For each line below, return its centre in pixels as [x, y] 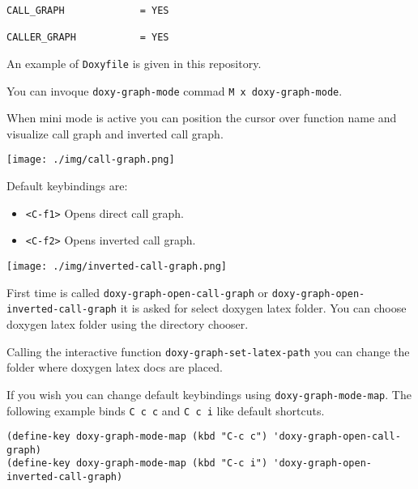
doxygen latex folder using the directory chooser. [128, 324]
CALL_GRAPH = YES [88, 11]
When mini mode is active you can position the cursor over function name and [202, 118]
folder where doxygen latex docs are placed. [115, 367]
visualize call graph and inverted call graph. [115, 133]
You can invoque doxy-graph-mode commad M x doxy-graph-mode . [175, 90]
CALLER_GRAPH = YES [88, 38]
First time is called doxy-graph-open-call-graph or [138, 292]
